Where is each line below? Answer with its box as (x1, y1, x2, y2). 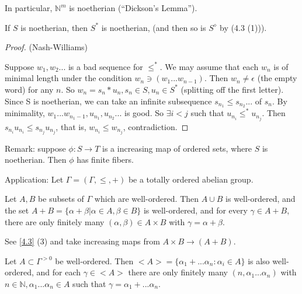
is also (248, 254, 270, 267)
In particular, (5, 2, 53, 13)
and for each (36, 266, 81, 278)
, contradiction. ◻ (123, 120, 189, 132)
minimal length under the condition (5, 72, 132, 84)
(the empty (257, 72, 297, 84)
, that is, (55, 120, 86, 132)
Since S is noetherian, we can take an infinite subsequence (5, 94, 212, 107)
